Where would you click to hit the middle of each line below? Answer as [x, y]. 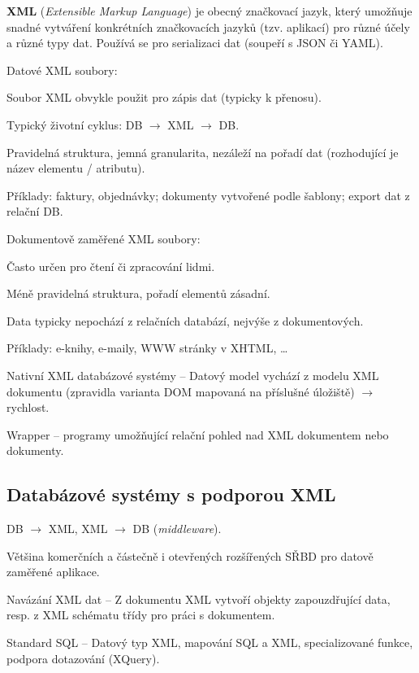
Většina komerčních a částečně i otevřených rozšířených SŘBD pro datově [190, 555]
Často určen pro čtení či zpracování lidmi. [111, 266]
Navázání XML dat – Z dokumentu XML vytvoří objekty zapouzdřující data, [199, 599]
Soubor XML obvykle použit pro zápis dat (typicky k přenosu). [164, 97]
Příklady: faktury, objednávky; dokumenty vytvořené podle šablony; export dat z [208, 195]
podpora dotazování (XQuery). [83, 658]
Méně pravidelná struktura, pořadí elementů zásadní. [138, 293]
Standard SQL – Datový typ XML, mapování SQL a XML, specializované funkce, [210, 642]
